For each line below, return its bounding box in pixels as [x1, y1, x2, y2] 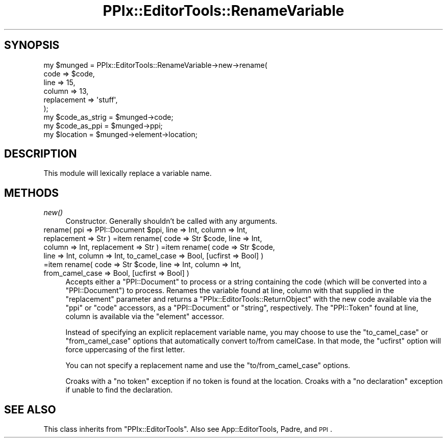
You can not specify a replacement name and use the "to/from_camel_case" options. [65, 361, 351, 370]
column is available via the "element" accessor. [65, 312, 225, 321]
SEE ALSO [4, 403, 56, 416]
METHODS [4, 186, 59, 199]
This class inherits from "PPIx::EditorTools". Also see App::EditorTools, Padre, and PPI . [43, 425, 332, 434]
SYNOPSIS [4, 39, 60, 52]
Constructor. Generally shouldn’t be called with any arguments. [65, 217, 278, 226]
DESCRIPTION [4, 147, 77, 161]
